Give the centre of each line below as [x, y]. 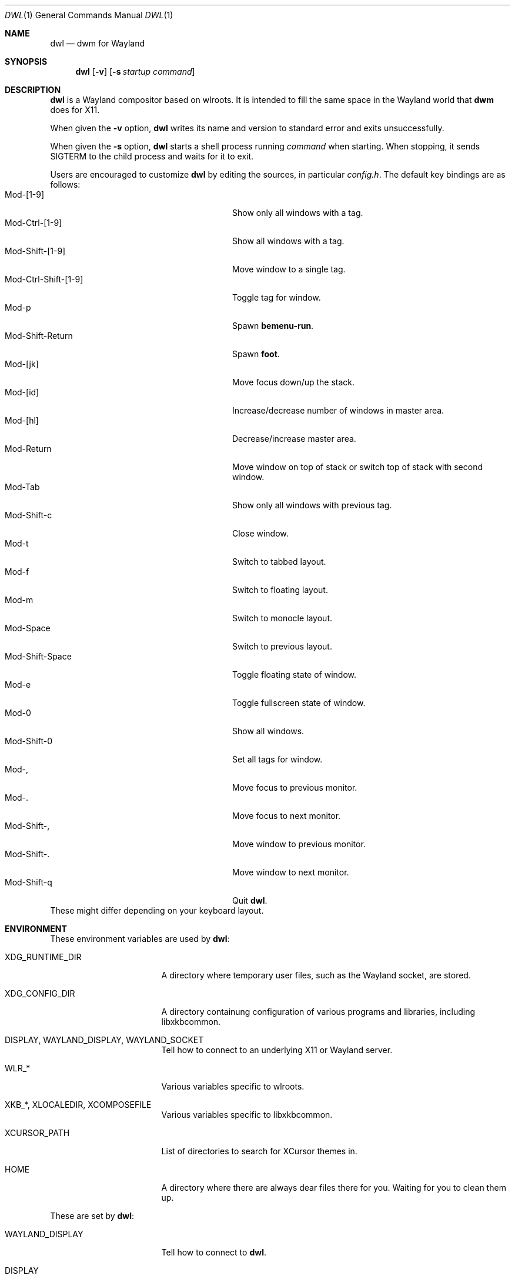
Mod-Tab [22, 487]
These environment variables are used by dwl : [140, 939]
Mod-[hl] [22, 420]
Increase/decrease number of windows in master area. [338, 410]
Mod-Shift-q [29, 882]
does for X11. [75, 110]
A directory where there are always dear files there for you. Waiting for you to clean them [334, 1188]
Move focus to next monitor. [287, 816]
